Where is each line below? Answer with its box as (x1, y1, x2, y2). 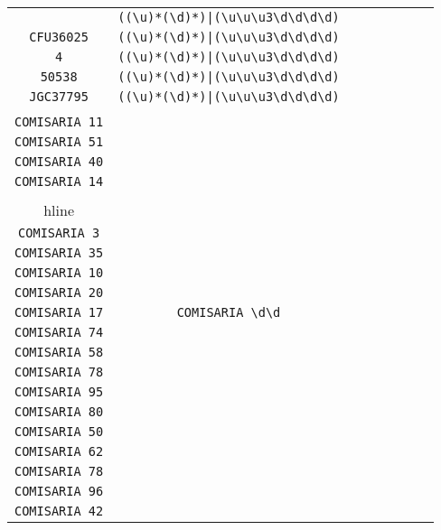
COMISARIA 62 (14, 444, 104, 459)
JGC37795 (29, 89, 89, 104)
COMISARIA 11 (14, 115, 104, 129)
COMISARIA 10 (14, 265, 104, 280)
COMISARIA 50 (14, 424, 104, 439)
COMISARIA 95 (14, 385, 104, 399)
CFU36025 (29, 30, 89, 44)
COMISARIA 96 (14, 484, 104, 498)
